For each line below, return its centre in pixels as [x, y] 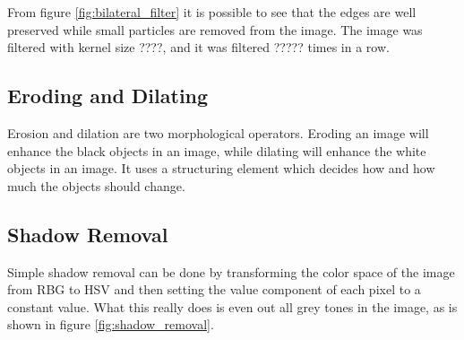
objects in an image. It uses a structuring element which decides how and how [221, 168]
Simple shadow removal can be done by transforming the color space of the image [231, 271]
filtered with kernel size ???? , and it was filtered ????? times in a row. [198, 47]
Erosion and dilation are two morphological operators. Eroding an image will [218, 132]
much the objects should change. [96, 185]
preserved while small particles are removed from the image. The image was [215, 29]
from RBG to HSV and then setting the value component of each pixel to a [214, 289]
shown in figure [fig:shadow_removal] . [111, 324]
